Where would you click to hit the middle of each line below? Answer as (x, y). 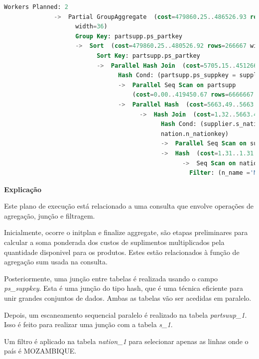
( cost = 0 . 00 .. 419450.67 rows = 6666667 (193, 95)
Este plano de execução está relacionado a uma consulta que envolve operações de (129, 206)
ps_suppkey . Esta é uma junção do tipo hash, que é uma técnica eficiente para (124, 288)
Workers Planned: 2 (36, 7)
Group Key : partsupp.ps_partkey (129, 36)
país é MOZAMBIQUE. (40, 351)
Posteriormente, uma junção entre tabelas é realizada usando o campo (111, 278)
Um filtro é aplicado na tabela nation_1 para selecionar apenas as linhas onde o (126, 341)
